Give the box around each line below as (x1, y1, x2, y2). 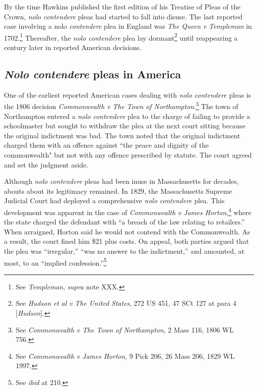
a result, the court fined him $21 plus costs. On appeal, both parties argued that (4, 236, 249, 246)
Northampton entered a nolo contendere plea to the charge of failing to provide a (4, 111, 251, 121)
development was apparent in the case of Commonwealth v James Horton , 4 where (4, 206, 252, 217)
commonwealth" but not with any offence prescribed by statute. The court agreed (4, 150, 252, 160)
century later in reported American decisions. (4, 42, 142, 53)
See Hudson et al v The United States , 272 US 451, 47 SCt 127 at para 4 (15, 298, 237, 308)
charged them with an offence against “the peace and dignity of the (4, 140, 209, 150)
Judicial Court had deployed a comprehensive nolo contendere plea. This (4, 195, 225, 206)
